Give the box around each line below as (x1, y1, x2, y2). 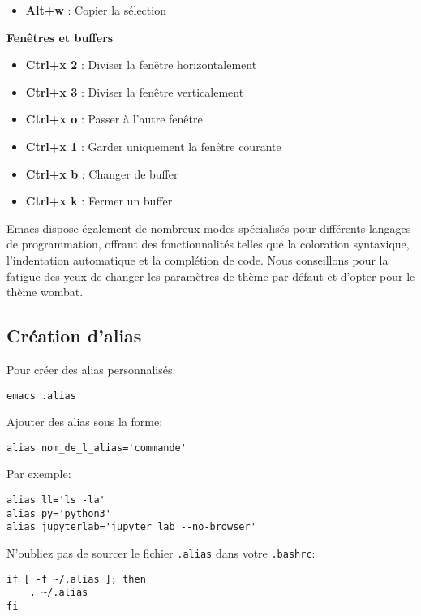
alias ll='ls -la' (6, 494, 105, 506)
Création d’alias (6, 323, 142, 348)
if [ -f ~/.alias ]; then (6, 573, 146, 585)
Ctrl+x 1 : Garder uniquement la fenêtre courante (25, 137, 281, 154)
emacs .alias (6, 390, 76, 402)
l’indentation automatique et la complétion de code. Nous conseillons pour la (6, 251, 389, 268)
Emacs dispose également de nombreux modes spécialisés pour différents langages (6, 219, 411, 236)
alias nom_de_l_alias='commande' (6, 442, 187, 454)
